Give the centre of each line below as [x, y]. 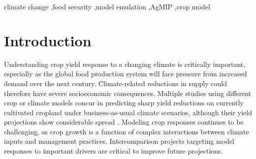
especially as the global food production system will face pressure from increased [126, 74]
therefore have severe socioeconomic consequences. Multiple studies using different [128, 93]
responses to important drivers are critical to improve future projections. [113, 151]
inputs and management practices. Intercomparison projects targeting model [119, 141]
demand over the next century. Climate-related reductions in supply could [115, 83]
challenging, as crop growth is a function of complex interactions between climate [127, 131]
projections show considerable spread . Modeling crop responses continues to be [124, 122]
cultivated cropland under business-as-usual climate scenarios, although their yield [128, 112]
